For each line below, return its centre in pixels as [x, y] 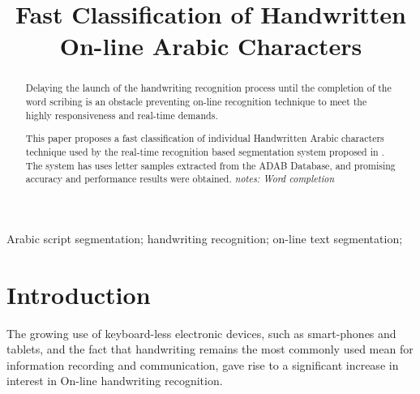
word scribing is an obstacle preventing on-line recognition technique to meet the [196, 102]
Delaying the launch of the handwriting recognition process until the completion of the [208, 88]
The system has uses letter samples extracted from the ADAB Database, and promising [210, 165]
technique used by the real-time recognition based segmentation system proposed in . [205, 151]
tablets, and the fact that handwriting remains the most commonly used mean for [210, 349]
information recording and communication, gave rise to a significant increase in [203, 364]
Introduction [79, 294]
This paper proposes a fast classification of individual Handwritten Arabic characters [205, 138]
